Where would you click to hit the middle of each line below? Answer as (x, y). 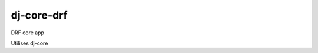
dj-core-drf (39, 15)
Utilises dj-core (29, 43)
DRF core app (27, 33)
